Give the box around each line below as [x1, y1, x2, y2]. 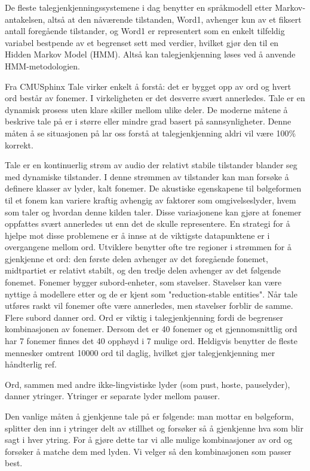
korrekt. [5, 138, 33, 151]
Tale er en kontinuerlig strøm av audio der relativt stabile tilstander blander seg [5, 159, 297, 171]
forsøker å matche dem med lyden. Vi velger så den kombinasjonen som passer [5, 445, 291, 457]
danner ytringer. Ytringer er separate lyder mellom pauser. [5, 390, 220, 402]
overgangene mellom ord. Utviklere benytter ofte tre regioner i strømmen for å [5, 241, 291, 253]
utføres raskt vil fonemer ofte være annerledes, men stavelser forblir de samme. [5, 299, 293, 312]
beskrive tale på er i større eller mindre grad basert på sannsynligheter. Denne [5, 115, 291, 127]
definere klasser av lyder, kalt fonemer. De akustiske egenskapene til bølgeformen [5, 182, 302, 195]
